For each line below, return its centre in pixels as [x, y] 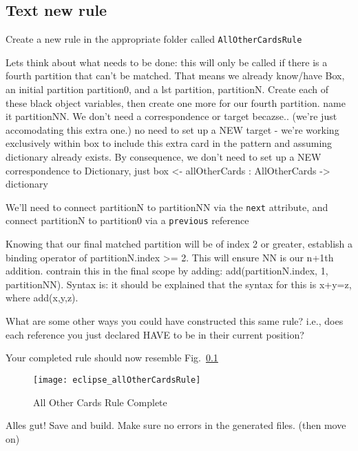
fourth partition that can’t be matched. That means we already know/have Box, [175, 76]
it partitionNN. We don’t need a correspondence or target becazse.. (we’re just [171, 116]
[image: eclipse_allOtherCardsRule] [117, 380]
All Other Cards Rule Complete [100, 402]
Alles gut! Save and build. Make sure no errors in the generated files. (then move [176, 425]
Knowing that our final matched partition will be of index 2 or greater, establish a [179, 244]
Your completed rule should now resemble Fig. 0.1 [112, 358]
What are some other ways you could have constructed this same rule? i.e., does [175, 321]
